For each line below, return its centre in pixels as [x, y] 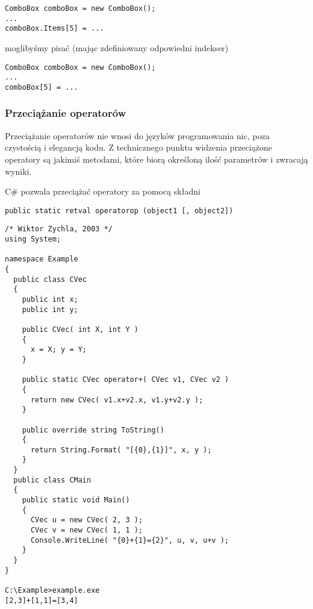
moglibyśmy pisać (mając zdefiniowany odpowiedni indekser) [117, 47]
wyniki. [18, 171]
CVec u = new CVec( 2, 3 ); [87, 520]
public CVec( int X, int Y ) [80, 329]
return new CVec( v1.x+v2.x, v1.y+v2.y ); [117, 400]
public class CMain [52, 480]
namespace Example [42, 259]
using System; [33, 239]
